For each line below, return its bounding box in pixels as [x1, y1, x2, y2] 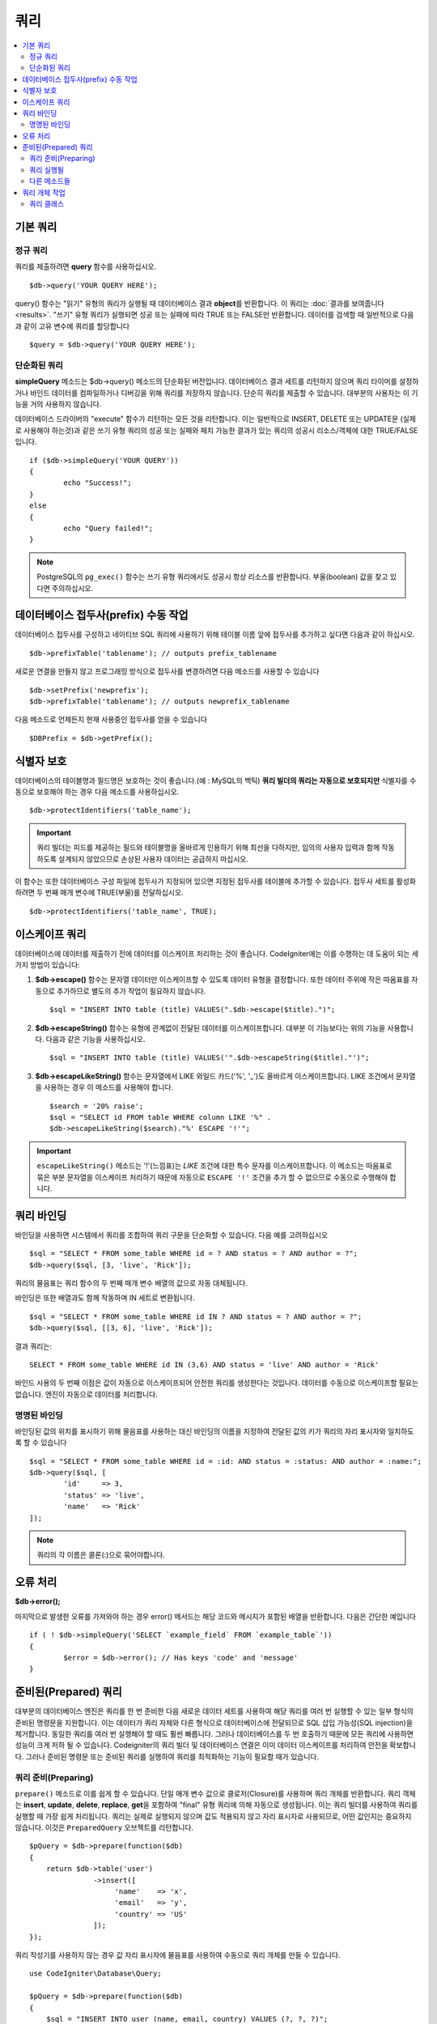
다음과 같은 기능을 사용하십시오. [45, 1035, 146, 1044]
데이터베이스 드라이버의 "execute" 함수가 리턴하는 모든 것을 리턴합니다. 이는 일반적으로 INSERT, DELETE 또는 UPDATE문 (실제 [15, 414, 417, 424]
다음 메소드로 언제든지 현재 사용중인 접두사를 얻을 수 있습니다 [15, 715, 208, 725]
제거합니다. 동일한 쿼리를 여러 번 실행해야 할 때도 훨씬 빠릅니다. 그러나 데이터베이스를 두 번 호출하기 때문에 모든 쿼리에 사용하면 [15, 1728, 414, 1738]
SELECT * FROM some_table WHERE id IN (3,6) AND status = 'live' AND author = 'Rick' [29, 1360, 380, 1369]
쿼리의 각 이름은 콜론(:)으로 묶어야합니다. [36, 1550, 165, 1560]
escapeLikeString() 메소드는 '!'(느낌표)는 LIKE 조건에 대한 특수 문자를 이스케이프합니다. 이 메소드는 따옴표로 [36, 1161, 392, 1171]
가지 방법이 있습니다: [15, 960, 80, 970]
